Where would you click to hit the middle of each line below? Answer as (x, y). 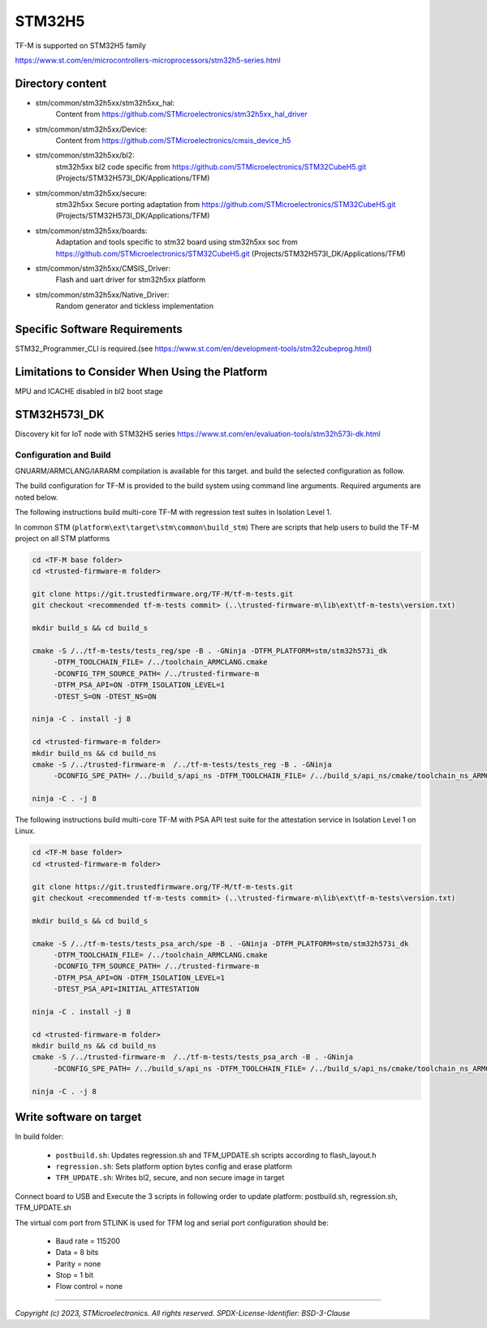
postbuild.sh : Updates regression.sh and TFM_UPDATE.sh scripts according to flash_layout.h (216, 1155)
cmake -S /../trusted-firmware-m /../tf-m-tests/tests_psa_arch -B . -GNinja (192, 1057)
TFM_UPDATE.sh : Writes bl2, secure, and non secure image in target (170, 1178)
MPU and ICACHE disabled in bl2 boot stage (89, 391)
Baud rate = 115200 (88, 1241)
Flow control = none (89, 1287)
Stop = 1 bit (74, 1275)
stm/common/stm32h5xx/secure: (91, 193)
